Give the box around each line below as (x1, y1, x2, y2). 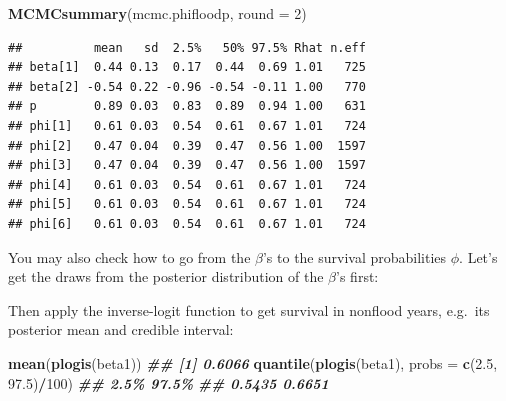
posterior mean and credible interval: (8, 319, 234, 340)
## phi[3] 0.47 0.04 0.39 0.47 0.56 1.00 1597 (8, 158, 366, 173)
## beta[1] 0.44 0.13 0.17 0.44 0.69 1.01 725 (8, 60, 366, 75)
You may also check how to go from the (8, 246, 251, 267)
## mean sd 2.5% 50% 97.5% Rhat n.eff (8, 40, 366, 55)
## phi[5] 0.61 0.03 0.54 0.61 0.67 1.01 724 (8, 197, 366, 212)
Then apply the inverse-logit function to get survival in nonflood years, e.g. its (8, 299, 490, 320)
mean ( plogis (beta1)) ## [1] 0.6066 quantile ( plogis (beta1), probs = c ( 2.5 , (8, 352, 498, 373)
